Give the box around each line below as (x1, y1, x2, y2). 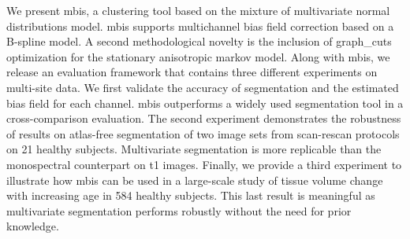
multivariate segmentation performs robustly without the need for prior (6, 202, 352, 219)
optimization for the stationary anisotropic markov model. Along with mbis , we (6, 48, 390, 64)
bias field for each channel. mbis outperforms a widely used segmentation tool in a (6, 94, 404, 111)
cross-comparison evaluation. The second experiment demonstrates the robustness (6, 110, 401, 127)
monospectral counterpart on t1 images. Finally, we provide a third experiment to (6, 156, 402, 172)
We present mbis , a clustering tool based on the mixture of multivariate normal (6, 2, 390, 18)
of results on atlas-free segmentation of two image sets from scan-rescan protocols (6, 125, 400, 142)
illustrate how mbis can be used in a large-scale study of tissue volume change (6, 171, 383, 188)
